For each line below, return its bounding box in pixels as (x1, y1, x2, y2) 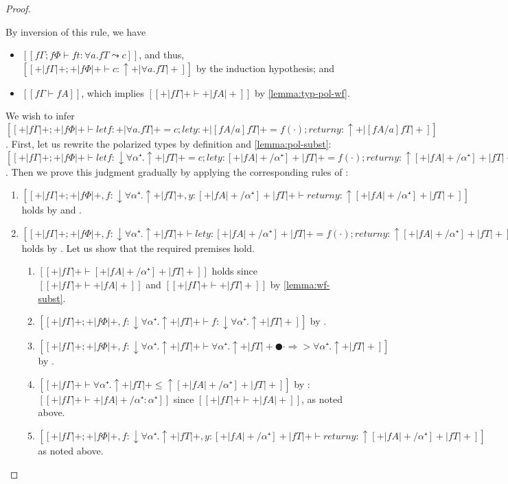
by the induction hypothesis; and (196, 60, 335, 75)
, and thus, (139, 47, 185, 62)
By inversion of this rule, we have (5, 24, 146, 38)
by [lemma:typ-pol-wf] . (254, 85, 350, 100)
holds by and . (21, 203, 82, 217)
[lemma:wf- (284, 277, 330, 291)
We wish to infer (5, 108, 75, 123)
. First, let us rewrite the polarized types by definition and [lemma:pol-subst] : (5, 136, 332, 150)
